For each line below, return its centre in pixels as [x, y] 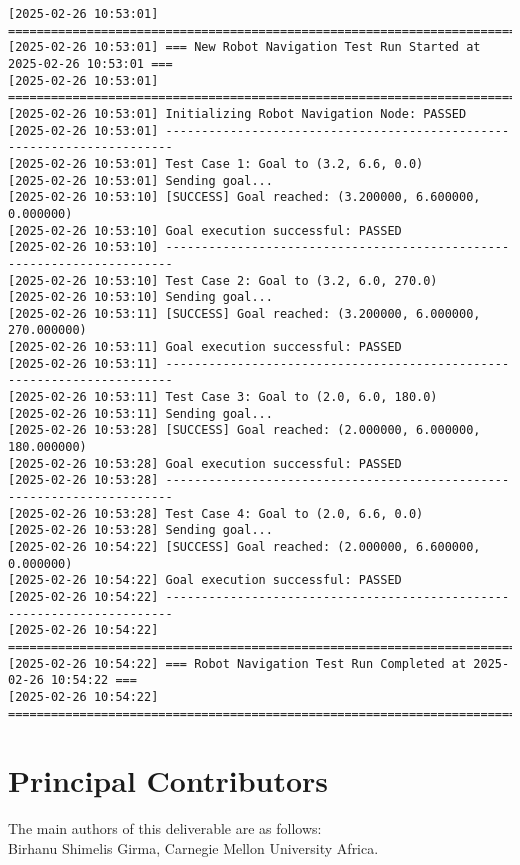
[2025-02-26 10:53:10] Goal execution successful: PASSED [205, 230]
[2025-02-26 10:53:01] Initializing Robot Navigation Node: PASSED [237, 113]
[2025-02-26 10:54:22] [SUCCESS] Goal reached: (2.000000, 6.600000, [244, 547]
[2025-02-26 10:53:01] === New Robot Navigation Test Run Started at [244, 47]
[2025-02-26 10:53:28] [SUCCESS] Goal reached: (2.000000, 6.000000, [244, 430]
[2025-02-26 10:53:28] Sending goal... [140, 530]
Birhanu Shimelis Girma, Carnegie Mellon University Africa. [193, 847]
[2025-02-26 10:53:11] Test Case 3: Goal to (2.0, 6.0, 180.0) [223, 397]
